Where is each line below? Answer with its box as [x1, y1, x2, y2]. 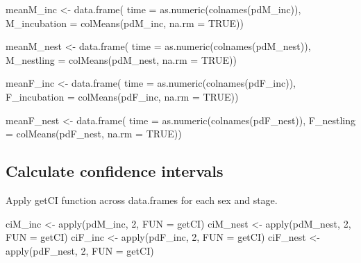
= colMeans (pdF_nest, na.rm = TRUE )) [6, 126, 182, 141]
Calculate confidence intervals [6, 160, 224, 182]
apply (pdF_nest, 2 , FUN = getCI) [6, 243, 154, 257]
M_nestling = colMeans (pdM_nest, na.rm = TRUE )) [6, 52, 237, 67]
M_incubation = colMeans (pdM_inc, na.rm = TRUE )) [6, 15, 244, 30]
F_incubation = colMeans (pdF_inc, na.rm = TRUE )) [6, 89, 239, 103]
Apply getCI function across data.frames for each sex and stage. [6, 192, 278, 207]
